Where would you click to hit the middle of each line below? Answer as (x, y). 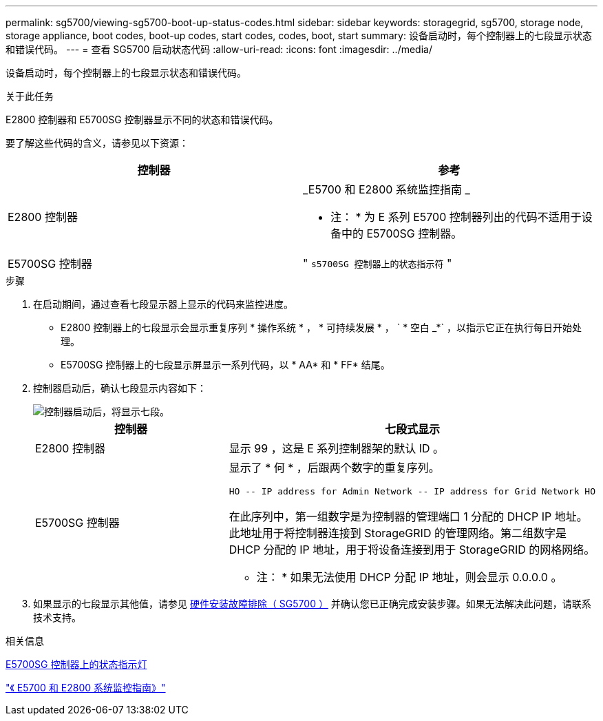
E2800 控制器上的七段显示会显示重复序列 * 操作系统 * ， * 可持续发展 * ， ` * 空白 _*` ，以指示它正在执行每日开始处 (321, 327)
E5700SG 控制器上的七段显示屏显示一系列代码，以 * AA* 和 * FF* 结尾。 (225, 365)
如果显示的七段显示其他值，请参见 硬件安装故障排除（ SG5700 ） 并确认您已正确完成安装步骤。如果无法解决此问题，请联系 (312, 604)
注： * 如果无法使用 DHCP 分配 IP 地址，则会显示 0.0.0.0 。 (409, 577)
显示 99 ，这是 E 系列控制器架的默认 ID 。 (337, 448)
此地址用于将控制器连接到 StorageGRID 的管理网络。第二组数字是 (398, 533)
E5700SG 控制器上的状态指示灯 (76, 664)
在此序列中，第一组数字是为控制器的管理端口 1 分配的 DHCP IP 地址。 (408, 516)
